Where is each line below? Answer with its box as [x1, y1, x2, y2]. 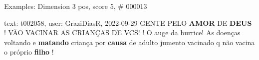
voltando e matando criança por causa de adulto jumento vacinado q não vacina [4, 37, 255, 47]
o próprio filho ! [4, 47, 54, 57]
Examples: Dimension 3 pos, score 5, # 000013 [4, 1, 147, 11]
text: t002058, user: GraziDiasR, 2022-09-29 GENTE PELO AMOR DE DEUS [4, 17, 252, 28]
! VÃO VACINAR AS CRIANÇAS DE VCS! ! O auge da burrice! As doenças [4, 27, 241, 38]
